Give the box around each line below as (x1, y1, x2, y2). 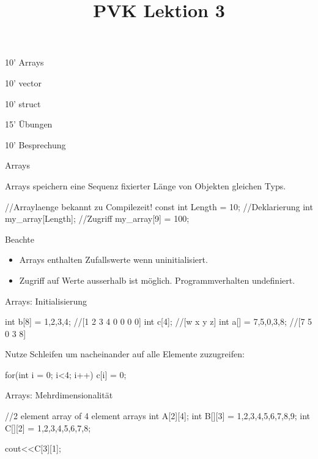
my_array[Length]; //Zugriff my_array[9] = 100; (5, 212, 190, 225)
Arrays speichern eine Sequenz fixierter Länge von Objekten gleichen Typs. (5, 179, 286, 192)
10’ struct (5, 97, 41, 110)
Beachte (5, 232, 35, 245)
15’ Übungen (5, 118, 53, 131)
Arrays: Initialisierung (5, 294, 87, 307)
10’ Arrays (5, 56, 44, 69)
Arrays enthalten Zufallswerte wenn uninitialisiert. (19, 253, 208, 266)
